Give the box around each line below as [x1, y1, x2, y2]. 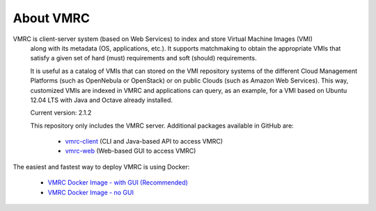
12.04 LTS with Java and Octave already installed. [30, 96, 173, 104]
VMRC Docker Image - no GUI [47, 188, 134, 196]
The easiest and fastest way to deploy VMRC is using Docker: [13, 162, 190, 171]
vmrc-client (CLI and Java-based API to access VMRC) [65, 137, 223, 146]
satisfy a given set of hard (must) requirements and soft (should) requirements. [30, 54, 257, 62]
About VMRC [13, 10, 91, 26]
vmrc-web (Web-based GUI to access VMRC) [65, 146, 196, 155]
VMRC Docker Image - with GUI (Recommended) [47, 178, 188, 187]
